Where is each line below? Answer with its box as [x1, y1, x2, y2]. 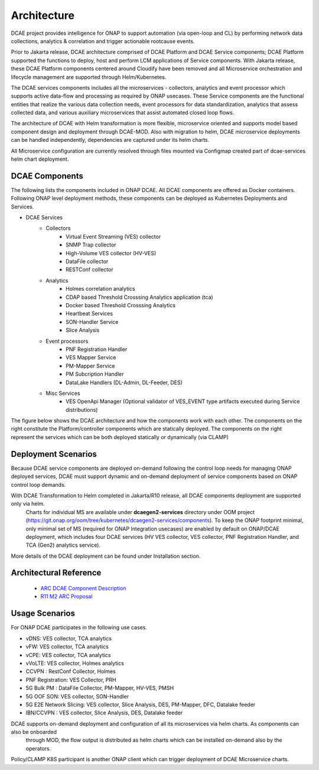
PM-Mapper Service [66, 362, 115, 369]
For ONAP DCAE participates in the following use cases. [11, 624, 148, 631]
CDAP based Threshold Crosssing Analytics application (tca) [66, 293, 214, 301]
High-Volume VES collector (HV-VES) [66, 249, 157, 256]
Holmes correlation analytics [66, 285, 135, 293]
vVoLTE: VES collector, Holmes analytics [25, 659, 124, 667]
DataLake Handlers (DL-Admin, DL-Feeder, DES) [66, 379, 183, 386]
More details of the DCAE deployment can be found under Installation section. [11, 553, 201, 560]
